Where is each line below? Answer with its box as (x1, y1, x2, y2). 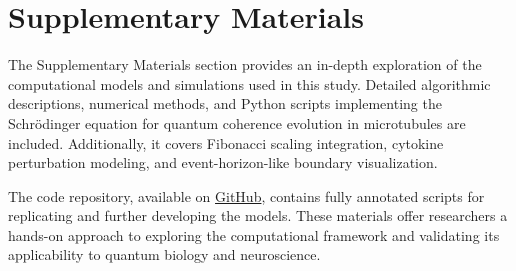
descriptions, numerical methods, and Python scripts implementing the (8, 93, 442, 114)
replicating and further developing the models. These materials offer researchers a (8, 205, 508, 226)
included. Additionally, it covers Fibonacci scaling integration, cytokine (8, 132, 444, 153)
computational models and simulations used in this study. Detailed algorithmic (8, 73, 491, 94)
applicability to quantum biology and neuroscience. (8, 244, 321, 265)
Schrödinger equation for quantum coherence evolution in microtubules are (8, 112, 466, 133)
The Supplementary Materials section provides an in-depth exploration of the (8, 54, 482, 75)
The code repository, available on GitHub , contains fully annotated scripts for (8, 185, 485, 206)
